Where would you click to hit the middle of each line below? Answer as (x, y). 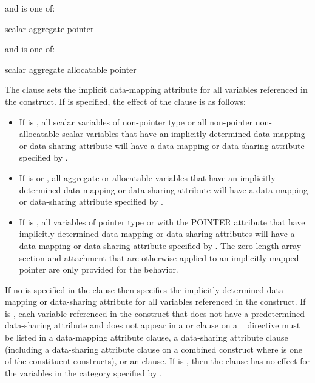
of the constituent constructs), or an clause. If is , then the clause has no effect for (158, 361)
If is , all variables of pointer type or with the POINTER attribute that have (162, 221)
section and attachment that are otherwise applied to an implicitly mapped (159, 257)
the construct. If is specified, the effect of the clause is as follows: (125, 101)
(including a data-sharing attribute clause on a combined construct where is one (154, 349)
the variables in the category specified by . (83, 372)
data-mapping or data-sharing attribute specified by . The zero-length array (160, 245)
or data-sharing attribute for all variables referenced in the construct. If (173, 301)
